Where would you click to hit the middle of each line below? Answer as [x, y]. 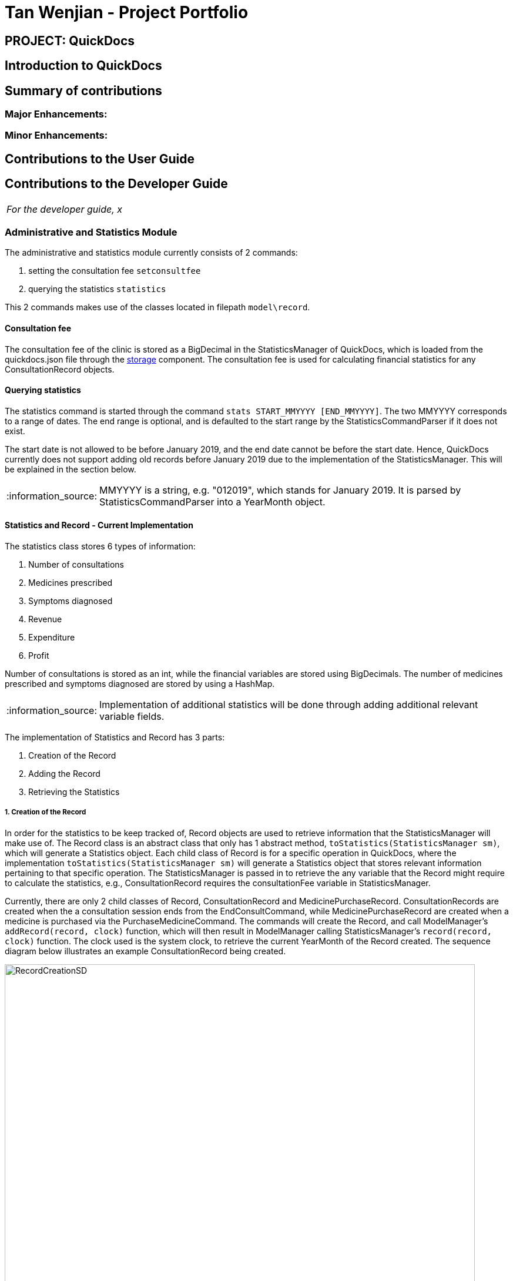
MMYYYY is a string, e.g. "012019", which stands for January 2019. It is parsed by [280, 490]
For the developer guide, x [64, 209]
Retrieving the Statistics [74, 792]
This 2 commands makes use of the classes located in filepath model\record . [157, 307]
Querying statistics [43, 390]
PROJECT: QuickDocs [70, 41]
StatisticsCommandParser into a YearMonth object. [212, 502]
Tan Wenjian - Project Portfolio [127, 12]
